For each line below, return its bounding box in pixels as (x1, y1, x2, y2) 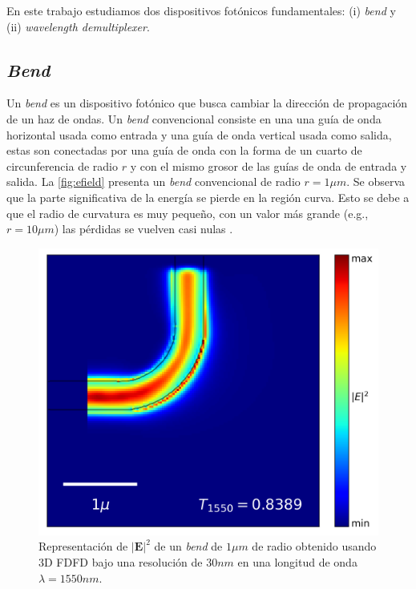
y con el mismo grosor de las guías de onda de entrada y (130, 157, 407, 174)
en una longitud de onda (237, 554, 357, 571)
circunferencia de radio (6, 157, 118, 174)
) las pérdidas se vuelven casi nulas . (54, 220, 233, 237)
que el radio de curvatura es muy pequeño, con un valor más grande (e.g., (6, 204, 369, 221)
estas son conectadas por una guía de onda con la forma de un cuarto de (6, 142, 362, 159)
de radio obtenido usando (252, 538, 377, 555)
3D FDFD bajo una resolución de (38, 554, 203, 571)
